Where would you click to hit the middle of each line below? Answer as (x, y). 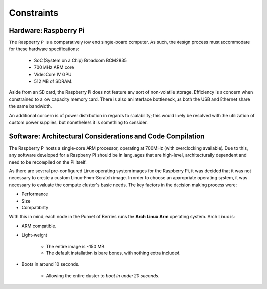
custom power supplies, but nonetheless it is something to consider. (79, 122)
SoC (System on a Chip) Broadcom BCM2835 (80, 60)
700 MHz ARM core (54, 67)
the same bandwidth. (31, 106)
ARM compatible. (39, 226)
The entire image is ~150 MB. (76, 246)
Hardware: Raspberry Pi (47, 30)
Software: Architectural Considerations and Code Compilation (107, 136)
